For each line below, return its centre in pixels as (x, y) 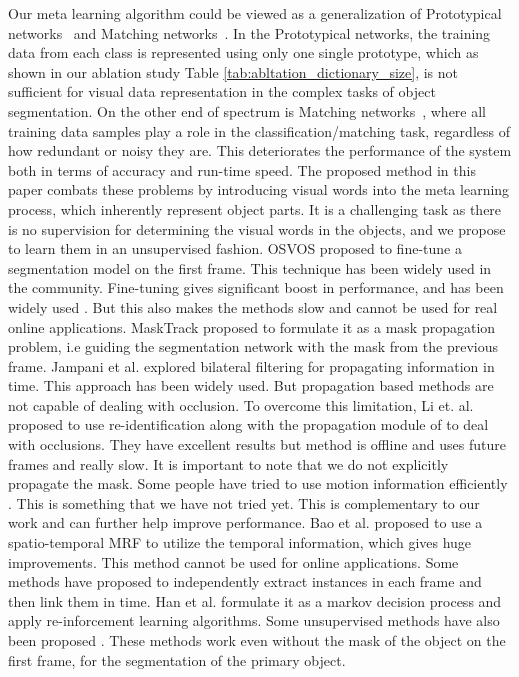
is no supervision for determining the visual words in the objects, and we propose (257, 228)
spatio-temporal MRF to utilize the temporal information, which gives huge (240, 542)
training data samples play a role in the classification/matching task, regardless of (259, 130)
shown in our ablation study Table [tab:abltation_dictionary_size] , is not (233, 71)
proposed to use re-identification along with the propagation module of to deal (248, 424)
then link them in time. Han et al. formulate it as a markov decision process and (255, 600)
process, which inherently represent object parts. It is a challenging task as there (255, 208)
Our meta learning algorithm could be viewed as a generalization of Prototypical (255, 13)
